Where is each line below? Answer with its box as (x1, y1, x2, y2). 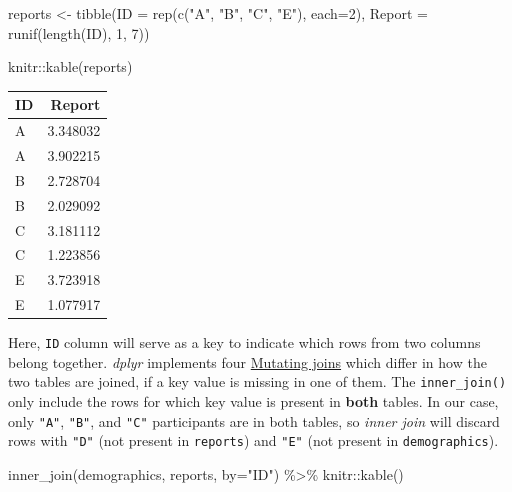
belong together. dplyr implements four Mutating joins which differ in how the (8, 351, 487, 372)
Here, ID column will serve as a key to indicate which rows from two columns (8, 332, 481, 353)
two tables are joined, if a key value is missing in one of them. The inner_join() (8, 371, 507, 392)
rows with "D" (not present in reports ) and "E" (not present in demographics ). (8, 430, 499, 451)
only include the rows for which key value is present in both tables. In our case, (8, 391, 499, 412)
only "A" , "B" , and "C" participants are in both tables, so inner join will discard (8, 410, 500, 431)
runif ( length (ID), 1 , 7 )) (8, 22, 150, 43)
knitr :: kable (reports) (8, 56, 133, 77)
